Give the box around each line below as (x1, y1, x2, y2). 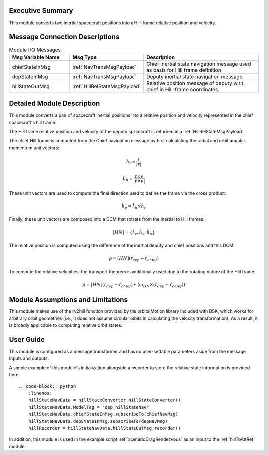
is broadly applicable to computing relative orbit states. (9, 322, 122, 328)
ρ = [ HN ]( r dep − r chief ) (109, 256, 159, 263)
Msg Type (72, 54, 97, 61)
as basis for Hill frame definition (146, 66, 221, 73)
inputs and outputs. (9, 355, 49, 361)
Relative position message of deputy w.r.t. (146, 80, 245, 87)
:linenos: (28, 390, 52, 396)
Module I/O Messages (9, 46, 61, 53)
